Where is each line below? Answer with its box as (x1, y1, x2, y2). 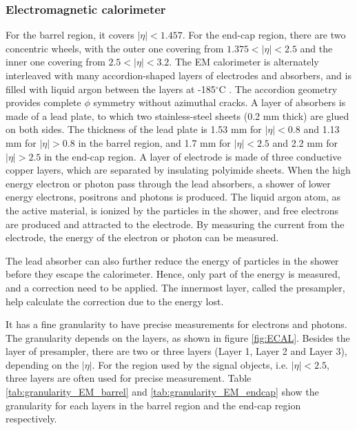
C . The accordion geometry (218, 81, 338, 96)
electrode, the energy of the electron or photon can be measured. (6, 230, 279, 245)
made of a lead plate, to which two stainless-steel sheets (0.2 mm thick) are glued (6, 108, 349, 123)
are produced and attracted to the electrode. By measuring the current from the (6, 216, 345, 231)
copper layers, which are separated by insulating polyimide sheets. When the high (6, 163, 351, 177)
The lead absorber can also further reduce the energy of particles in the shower (6, 253, 339, 267)
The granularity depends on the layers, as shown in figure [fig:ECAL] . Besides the (6, 330, 350, 345)
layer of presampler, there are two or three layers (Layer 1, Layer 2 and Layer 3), (6, 344, 347, 358)
